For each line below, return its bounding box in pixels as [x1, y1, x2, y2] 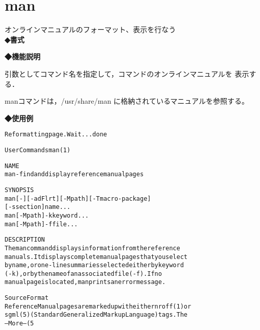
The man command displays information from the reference [5, 244, 180, 252]
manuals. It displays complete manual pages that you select [5, 253, 187, 261]
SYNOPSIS [5, 186, 34, 194]
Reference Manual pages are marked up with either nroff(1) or [5, 302, 192, 310]
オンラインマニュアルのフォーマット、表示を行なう [5, 24, 176, 35]
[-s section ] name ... [5, 203, 70, 211]
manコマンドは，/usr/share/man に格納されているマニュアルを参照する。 [5, 96, 249, 106]
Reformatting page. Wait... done [5, 131, 107, 138]
